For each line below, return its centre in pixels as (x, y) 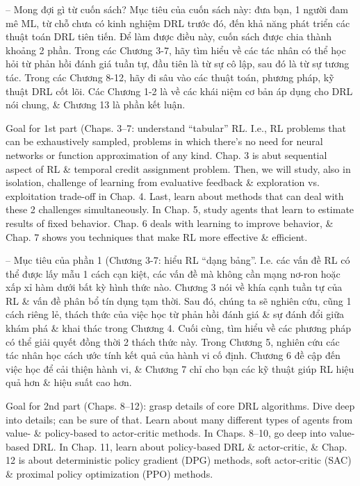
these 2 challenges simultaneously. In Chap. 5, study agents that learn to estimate (180, 209)
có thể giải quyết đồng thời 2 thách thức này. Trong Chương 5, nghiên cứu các (173, 341)
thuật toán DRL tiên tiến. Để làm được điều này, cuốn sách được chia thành (169, 36)
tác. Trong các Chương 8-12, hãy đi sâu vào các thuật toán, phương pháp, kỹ (170, 77)
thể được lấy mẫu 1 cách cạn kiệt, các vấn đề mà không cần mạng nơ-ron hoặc (173, 273)
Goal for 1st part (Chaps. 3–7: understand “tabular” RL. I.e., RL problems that (176, 127)
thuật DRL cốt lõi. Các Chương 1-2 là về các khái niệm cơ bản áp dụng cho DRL (179, 91)
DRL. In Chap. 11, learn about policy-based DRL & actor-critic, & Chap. (190, 446)
